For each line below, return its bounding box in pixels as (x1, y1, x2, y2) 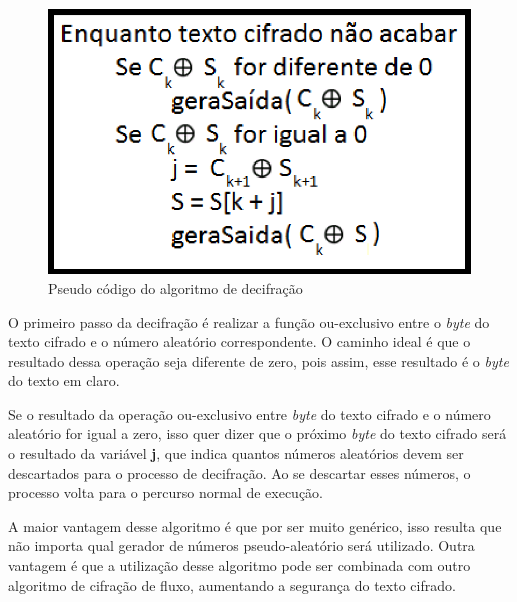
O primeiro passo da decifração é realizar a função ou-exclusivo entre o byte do (8, 311, 490, 332)
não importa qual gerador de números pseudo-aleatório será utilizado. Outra (8, 535, 475, 556)
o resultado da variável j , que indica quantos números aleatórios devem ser (8, 443, 464, 464)
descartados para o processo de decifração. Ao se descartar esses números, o (8, 462, 471, 483)
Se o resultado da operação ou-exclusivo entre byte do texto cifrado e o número (8, 403, 491, 424)
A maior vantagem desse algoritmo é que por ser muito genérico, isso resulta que (8, 515, 502, 536)
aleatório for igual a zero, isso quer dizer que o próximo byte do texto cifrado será (8, 423, 507, 444)
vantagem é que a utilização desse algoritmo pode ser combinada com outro (8, 555, 471, 576)
